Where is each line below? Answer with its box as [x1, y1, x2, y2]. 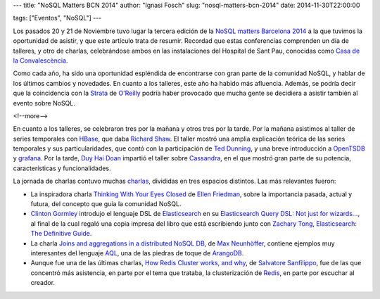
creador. [30, 279, 56, 287]
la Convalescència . [13, 56, 68, 65]
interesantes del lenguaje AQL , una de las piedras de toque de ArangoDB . [30, 248, 244, 257]
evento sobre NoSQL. [13, 98, 75, 107]
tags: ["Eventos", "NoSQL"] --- [13, 14, 102, 23]
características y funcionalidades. [13, 164, 112, 172]
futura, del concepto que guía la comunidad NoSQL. [30, 200, 182, 208]
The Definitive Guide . [30, 229, 92, 238]
